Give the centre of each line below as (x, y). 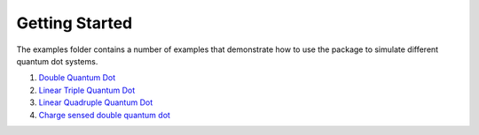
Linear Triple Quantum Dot (87, 90)
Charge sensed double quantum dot (104, 115)
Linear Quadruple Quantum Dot (96, 102)
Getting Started (75, 23)
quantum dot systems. (57, 61)
